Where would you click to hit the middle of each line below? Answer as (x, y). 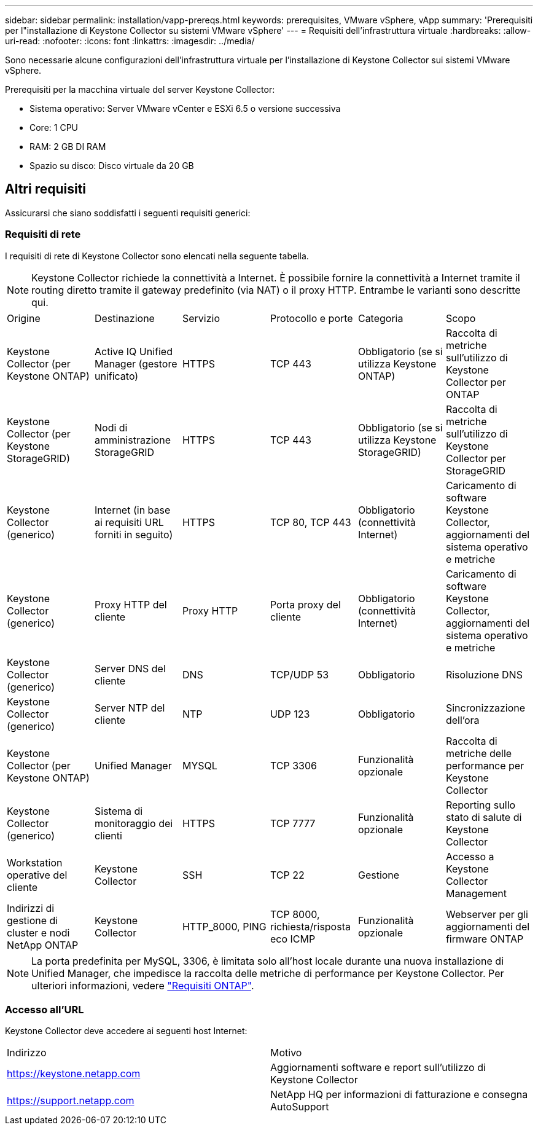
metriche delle (479, 753)
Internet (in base (132, 510)
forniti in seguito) (134, 534)
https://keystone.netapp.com (74, 1074)
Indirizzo (27, 1053)
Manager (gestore (136, 363)
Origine (24, 318)
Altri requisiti (46, 189)
